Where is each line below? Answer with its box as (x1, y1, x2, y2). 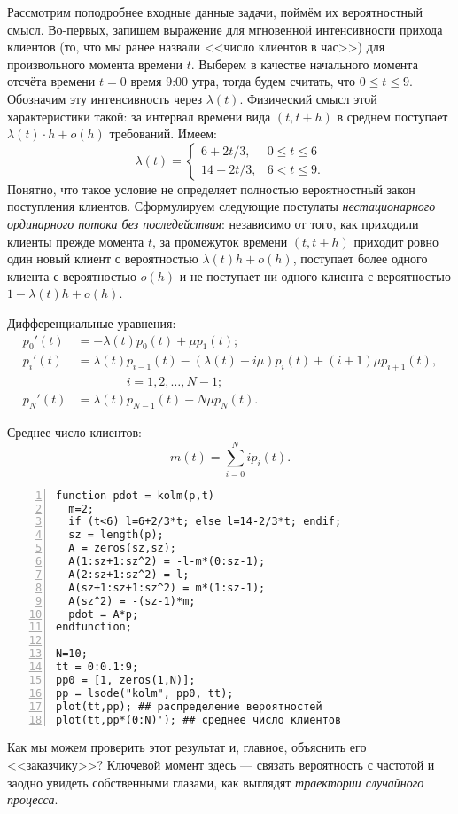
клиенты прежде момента (7, 231, 144, 250)
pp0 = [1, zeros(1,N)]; (56, 673, 196, 686)
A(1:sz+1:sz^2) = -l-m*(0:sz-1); (68, 555, 266, 568)
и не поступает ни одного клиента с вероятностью (179, 266, 451, 285)
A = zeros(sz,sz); (68, 542, 177, 555)
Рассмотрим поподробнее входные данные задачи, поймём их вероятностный (7, 3, 423, 20)
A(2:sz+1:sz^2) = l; (68, 567, 190, 581)
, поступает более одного (292, 249, 428, 268)
